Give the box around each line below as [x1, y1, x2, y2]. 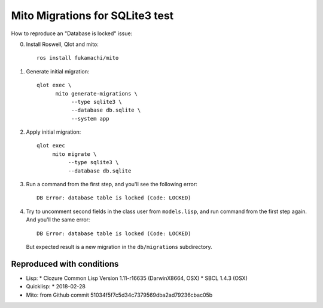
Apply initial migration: [26, 128, 81, 135]
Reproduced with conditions [11, 258, 119, 269]
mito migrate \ [52, 150, 97, 158]
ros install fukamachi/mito [36, 54, 119, 61]
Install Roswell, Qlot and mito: [26, 41, 99, 48]
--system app [71, 115, 109, 122]
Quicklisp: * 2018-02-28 [26, 283, 86, 290]
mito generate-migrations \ [55, 90, 138, 97]
